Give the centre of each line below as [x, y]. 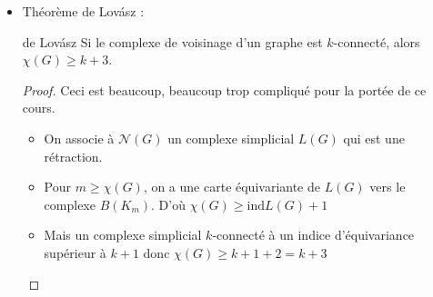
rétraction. [73, 156]
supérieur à [75, 252]
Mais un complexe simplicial [123, 235]
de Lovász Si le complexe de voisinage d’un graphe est [172, 41]
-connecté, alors [377, 41]
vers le [388, 187]
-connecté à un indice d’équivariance [313, 235]
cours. [39, 108]
